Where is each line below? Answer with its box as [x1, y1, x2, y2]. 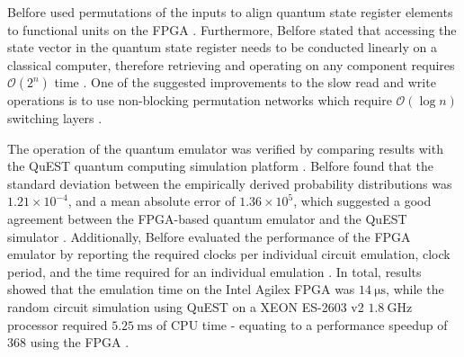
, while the [386, 280, 444, 299]
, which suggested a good [293, 192, 432, 210]
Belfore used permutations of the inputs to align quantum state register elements [7, 3, 453, 21]
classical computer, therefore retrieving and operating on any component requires [7, 55, 455, 74]
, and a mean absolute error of [67, 192, 236, 210]
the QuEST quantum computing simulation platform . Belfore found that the [7, 156, 433, 175]
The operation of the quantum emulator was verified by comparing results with [7, 138, 443, 157]
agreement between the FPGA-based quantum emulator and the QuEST [7, 209, 407, 228]
